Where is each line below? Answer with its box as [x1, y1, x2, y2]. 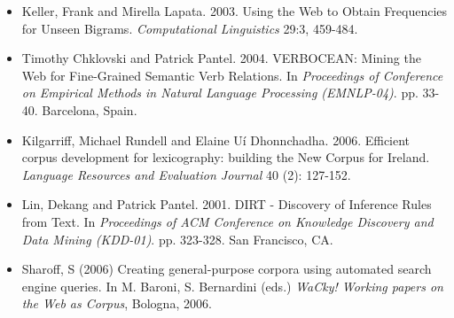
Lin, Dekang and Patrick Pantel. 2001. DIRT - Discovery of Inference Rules [21, 195, 432, 213]
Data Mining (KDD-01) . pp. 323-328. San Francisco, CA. [21, 229, 333, 248]
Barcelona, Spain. [42, 100, 137, 119]
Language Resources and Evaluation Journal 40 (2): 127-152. [21, 165, 351, 183]
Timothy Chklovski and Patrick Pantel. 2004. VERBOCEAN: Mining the [21, 49, 421, 67]
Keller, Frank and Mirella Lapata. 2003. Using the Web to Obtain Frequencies [21, 2, 448, 19]
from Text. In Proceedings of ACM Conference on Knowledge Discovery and [21, 212, 434, 230]
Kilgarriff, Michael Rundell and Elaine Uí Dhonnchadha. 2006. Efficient [21, 130, 411, 149]
